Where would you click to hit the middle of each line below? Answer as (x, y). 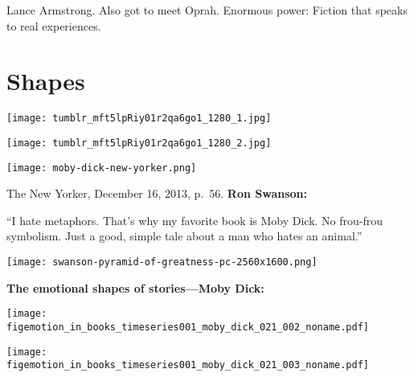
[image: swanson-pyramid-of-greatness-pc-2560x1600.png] (162, 262)
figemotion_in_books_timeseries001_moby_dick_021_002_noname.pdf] (188, 327)
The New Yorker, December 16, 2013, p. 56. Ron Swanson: (157, 193)
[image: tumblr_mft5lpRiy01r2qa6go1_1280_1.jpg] (139, 119)
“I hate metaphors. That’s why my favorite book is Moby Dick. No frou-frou (195, 220)
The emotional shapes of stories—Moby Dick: (135, 287)
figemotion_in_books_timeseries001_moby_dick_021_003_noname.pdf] (188, 365)
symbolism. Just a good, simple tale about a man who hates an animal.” (184, 236)
